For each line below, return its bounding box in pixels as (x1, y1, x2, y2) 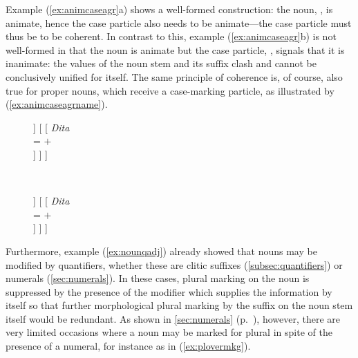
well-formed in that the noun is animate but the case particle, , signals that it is (6, 42, 345, 57)
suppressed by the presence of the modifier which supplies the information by (6, 284, 332, 299)
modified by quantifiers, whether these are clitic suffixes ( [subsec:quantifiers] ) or (6, 257, 343, 272)
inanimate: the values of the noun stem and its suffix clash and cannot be (6, 56, 317, 70)
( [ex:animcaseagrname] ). (6, 97, 108, 111)
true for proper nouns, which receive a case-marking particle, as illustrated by (6, 83, 335, 97)
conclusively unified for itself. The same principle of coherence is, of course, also (6, 69, 343, 84)
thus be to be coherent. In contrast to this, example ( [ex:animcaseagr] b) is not (6, 29, 337, 44)
